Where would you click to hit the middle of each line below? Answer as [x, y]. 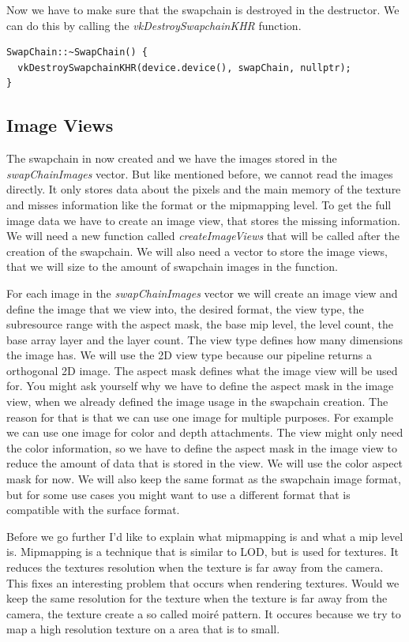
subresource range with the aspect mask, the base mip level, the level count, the [200, 324]
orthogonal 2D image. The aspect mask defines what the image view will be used [202, 370]
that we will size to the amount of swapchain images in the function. [172, 267]
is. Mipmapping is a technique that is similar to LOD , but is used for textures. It [203, 552]
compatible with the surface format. [93, 510]
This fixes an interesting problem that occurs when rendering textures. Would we [203, 582]
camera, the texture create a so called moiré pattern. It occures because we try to [204, 613]
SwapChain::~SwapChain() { [77, 53]
